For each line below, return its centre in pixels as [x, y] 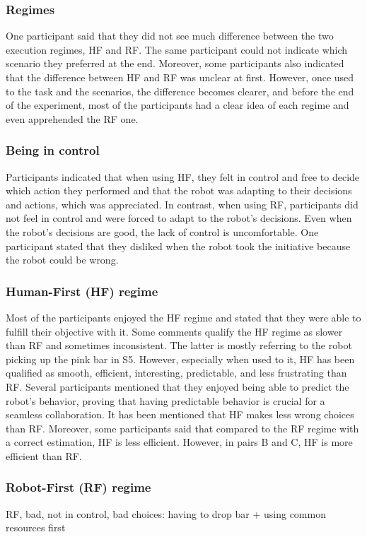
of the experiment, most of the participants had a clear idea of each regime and [177, 105]
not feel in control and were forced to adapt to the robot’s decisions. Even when [179, 218]
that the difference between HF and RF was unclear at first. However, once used [180, 77]
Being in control [53, 150]
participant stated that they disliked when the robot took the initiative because [178, 246]
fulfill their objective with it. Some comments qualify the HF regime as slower [174, 331]
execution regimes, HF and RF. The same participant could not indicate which [177, 49]
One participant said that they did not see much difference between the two [170, 36]
